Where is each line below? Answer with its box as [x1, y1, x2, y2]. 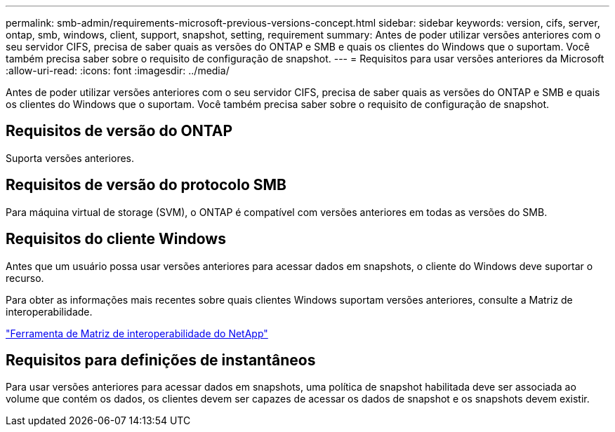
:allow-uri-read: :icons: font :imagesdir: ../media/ [6, 65, 230, 76]
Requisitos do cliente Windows [6, 230, 226, 248]
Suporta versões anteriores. [6, 151, 135, 164]
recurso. [6, 271, 44, 284]
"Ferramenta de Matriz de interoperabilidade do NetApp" [6, 327, 268, 339]
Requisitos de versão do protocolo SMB [6, 176, 286, 194]
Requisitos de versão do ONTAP [6, 122, 233, 140]
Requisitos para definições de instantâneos [6, 351, 316, 369]
